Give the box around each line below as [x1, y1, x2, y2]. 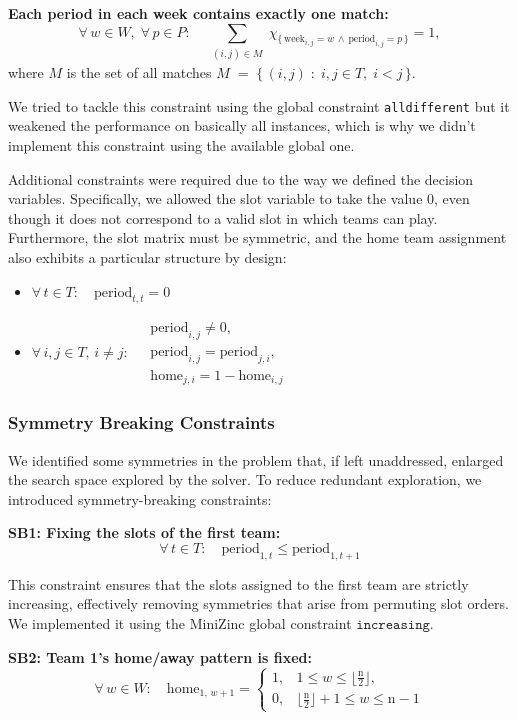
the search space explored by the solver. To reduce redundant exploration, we [8, 469, 482, 490]
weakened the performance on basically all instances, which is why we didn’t [8, 115, 476, 136]
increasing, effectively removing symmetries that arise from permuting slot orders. [8, 593, 509, 614]
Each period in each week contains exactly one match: [8, 3, 389, 23]
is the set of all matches [66, 62, 212, 83]
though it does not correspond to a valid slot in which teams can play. [8, 207, 438, 228]
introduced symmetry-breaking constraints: [8, 488, 272, 509]
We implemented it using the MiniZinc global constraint [8, 613, 352, 634]
